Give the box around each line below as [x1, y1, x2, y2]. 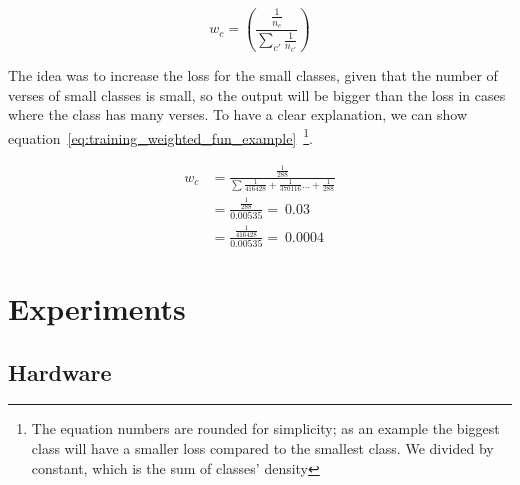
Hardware [8, 356, 112, 387]
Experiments [8, 288, 186, 329]
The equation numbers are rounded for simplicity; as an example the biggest [31, 418, 500, 439]
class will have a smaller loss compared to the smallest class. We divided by [31, 438, 494, 459]
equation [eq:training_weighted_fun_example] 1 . [8, 124, 314, 148]
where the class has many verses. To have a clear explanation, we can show [8, 104, 467, 125]
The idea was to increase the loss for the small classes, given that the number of [8, 64, 498, 85]
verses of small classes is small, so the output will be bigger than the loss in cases [8, 84, 506, 105]
